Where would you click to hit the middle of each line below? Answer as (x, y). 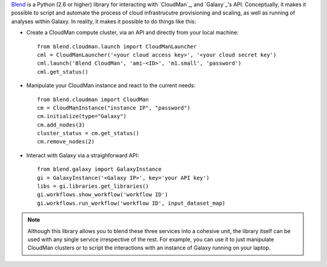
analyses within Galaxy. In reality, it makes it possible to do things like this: (104, 21)
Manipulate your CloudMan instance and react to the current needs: (111, 85)
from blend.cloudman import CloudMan (93, 99)
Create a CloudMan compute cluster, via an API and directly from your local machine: (133, 33)
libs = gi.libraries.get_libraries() (93, 186)
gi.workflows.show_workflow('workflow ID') (103, 195)
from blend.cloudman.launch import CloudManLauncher (117, 46)
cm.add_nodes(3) (61, 125)
